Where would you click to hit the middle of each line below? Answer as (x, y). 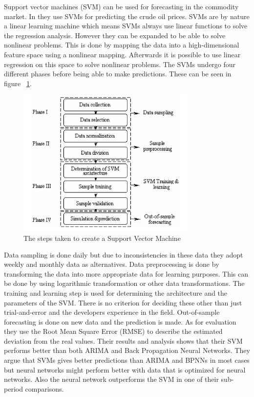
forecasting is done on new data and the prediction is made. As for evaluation (120, 321)
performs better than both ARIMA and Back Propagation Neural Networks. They (127, 350)
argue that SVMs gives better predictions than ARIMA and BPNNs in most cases (127, 360)
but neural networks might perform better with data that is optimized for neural (125, 369)
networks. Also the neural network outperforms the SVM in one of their (111, 379)
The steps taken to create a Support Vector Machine (102, 238)
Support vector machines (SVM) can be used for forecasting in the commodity (121, 6)
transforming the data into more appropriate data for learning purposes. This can (126, 273)
